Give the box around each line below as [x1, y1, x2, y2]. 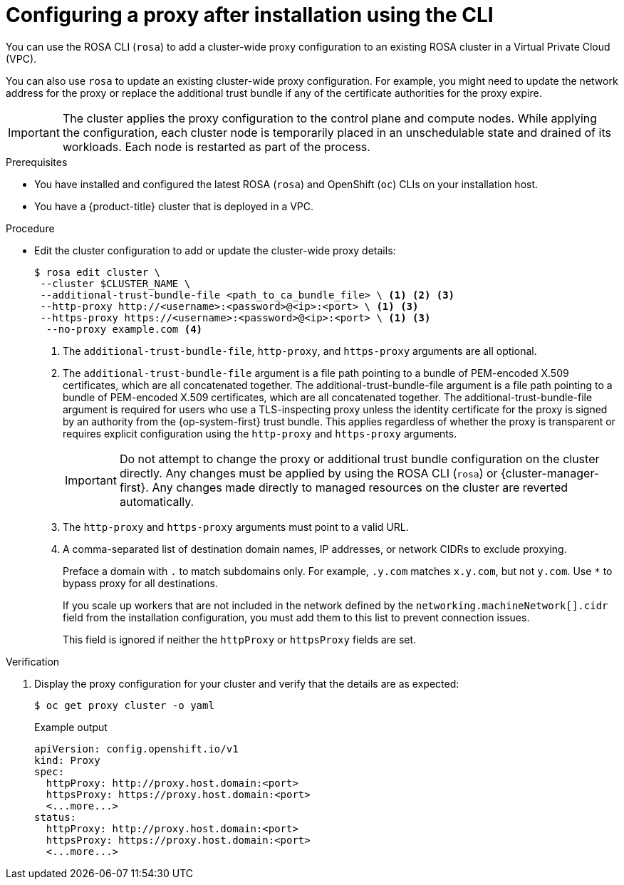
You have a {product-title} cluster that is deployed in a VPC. [34, 200, 314, 212]
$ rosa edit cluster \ [34, 266, 161, 278]
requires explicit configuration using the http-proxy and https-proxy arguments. [63, 427, 457, 440]
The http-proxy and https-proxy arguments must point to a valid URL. [63, 520, 409, 533]
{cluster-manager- [501, 465, 600, 480]
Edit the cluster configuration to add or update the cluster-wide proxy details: [34, 244, 396, 257]
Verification [6, 655, 60, 668]
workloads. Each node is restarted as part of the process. [62, 139, 370, 154]
